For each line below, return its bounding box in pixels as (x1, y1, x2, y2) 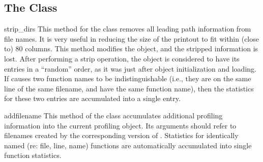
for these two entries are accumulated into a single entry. (4, 93, 181, 104)
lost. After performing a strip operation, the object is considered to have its (4, 53, 240, 63)
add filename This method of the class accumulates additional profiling (4, 110, 223, 120)
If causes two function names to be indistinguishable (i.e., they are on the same (4, 73, 251, 84)
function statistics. (4, 150, 62, 160)
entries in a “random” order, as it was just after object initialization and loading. (4, 63, 256, 74)
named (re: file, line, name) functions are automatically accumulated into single (4, 140, 252, 150)
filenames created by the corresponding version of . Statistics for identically (4, 130, 239, 141)
